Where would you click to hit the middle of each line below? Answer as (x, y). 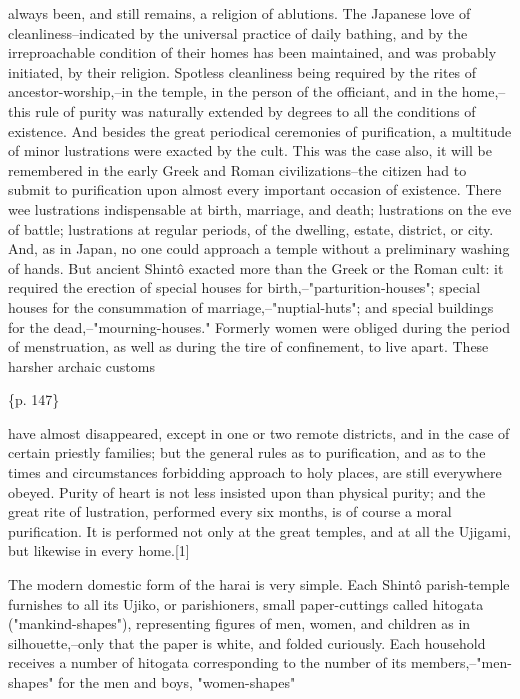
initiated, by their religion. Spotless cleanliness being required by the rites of (242, 71)
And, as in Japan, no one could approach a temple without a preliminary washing (259, 248)
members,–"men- (461, 662)
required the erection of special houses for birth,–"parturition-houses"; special (244, 287)
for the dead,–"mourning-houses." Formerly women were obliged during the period (259, 326)
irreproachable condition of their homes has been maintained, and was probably (252, 52)
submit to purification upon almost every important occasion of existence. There (255, 189)
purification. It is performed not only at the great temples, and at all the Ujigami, (259, 530)
